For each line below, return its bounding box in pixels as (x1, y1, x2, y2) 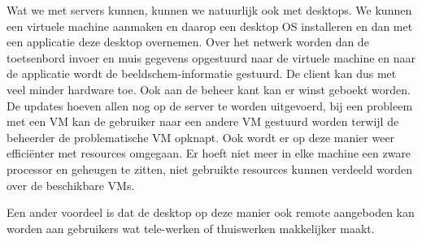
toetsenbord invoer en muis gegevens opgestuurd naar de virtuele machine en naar (7, 49, 415, 66)
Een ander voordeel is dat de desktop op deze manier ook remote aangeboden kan (7, 204, 415, 221)
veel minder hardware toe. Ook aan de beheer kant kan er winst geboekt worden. (7, 80, 411, 97)
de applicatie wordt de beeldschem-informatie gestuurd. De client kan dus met (7, 65, 397, 82)
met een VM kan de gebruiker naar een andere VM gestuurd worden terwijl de (7, 113, 399, 130)
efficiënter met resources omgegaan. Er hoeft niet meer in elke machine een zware (7, 145, 411, 162)
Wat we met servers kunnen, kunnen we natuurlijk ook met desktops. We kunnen (7, 2, 412, 18)
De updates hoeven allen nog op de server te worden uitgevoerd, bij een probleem (7, 97, 413, 114)
